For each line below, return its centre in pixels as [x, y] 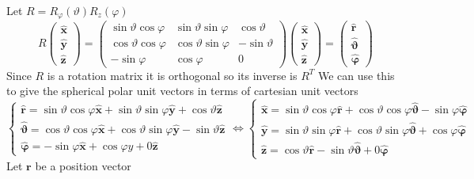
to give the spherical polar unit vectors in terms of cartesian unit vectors [182, 91]
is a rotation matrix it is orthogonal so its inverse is [172, 75]
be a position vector [83, 166]
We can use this [356, 75]
